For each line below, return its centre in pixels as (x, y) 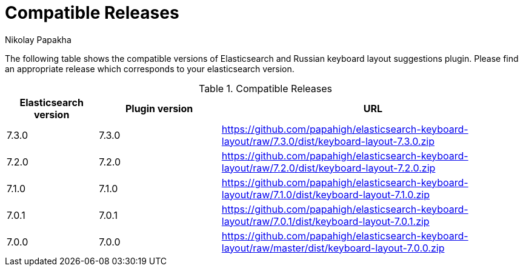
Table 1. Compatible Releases (265, 88)
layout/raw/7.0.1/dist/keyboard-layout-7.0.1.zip (325, 221)
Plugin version (159, 108)
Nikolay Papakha (38, 39)
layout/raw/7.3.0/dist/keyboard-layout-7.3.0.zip (328, 141)
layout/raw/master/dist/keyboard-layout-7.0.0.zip (333, 248)
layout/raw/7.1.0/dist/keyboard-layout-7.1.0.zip (326, 194)
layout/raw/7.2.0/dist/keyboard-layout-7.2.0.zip (328, 168)
